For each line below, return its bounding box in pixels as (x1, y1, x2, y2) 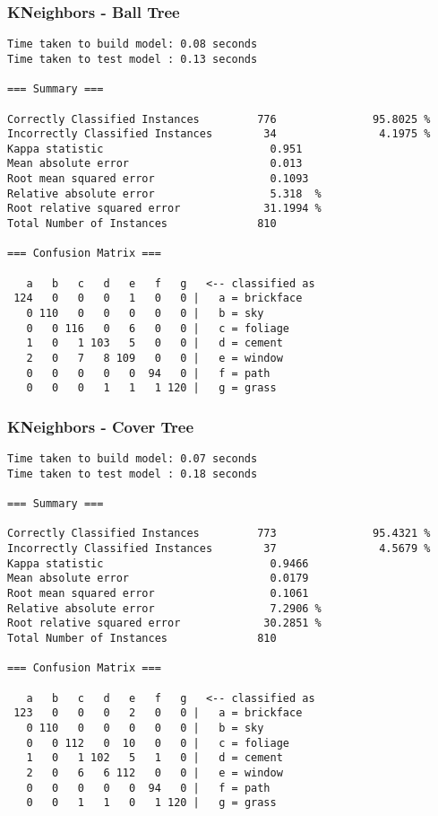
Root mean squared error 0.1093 (7, 172, 309, 186)
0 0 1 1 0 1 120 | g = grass (26, 796, 277, 810)
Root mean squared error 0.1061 (7, 587, 309, 601)
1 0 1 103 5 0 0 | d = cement (26, 337, 283, 350)
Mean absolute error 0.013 (7, 157, 303, 171)
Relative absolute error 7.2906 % (7, 601, 322, 615)
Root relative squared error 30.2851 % (7, 617, 322, 630)
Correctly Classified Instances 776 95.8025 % (7, 112, 431, 126)
